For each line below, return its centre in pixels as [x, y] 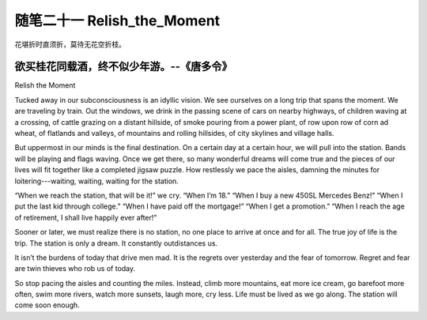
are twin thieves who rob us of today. [75, 269]
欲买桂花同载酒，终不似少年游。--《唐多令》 [123, 67]
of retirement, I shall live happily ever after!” [86, 217]
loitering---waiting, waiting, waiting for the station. [97, 181]
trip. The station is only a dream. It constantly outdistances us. [116, 243]
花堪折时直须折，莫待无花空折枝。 [70, 44]
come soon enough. [47, 305]
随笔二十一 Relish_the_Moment [117, 21]
